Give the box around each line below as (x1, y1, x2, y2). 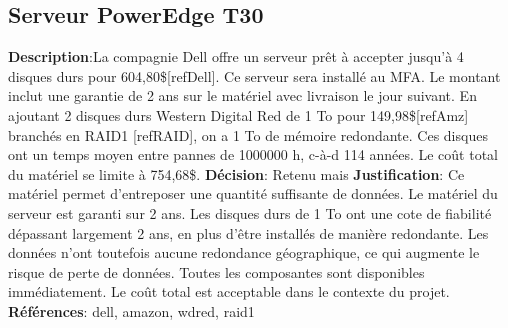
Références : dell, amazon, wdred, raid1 (8, 300, 255, 321)
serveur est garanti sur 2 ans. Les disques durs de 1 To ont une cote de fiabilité (8, 202, 492, 223)
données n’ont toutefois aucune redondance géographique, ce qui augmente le (8, 242, 480, 263)
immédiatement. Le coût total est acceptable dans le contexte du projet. (8, 281, 450, 302)
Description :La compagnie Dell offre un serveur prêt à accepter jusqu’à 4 (8, 46, 464, 67)
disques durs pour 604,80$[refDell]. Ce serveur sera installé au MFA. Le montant (8, 65, 501, 86)
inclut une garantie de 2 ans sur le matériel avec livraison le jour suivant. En (8, 85, 477, 106)
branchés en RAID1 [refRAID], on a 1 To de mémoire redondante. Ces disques (8, 124, 488, 145)
